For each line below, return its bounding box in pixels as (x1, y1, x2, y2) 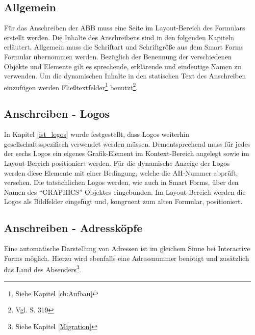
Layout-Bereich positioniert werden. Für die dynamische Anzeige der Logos (4, 158, 230, 168)
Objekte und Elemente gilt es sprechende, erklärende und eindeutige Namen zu (4, 61, 241, 71)
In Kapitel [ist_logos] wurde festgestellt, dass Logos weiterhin (4, 129, 190, 139)
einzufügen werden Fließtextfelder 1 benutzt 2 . (4, 80, 138, 92)
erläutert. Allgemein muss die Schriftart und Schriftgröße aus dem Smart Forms (4, 42, 244, 52)
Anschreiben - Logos (4, 106, 110, 121)
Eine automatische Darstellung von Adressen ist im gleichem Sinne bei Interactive (4, 243, 250, 254)
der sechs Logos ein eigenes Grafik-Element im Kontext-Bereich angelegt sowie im (4, 148, 250, 158)
